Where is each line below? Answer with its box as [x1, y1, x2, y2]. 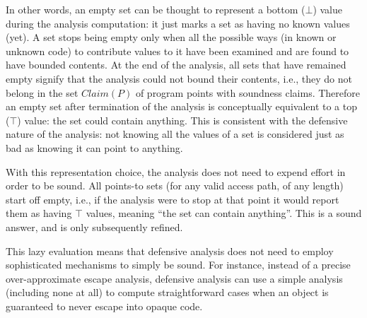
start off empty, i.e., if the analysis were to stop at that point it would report [6, 192, 339, 206]
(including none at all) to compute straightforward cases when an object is [6, 285, 329, 300]
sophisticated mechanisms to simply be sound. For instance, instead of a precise [6, 257, 351, 272]
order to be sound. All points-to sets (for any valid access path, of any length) [6, 178, 344, 193]
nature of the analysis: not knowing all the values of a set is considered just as [6, 126, 344, 141]
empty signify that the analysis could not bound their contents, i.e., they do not [6, 71, 352, 86]
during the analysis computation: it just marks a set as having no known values [6, 16, 350, 30]
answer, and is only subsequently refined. [6, 219, 183, 234]
